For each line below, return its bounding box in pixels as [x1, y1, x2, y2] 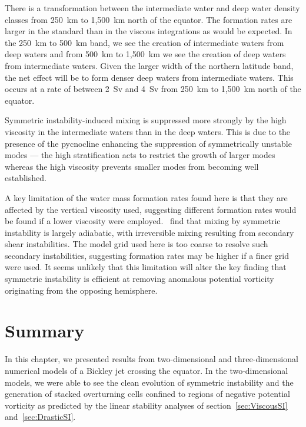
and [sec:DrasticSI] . [5, 410, 76, 423]
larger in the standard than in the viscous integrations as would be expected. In [5, 25, 292, 37]
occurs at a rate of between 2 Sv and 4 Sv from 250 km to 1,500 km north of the [5, 83, 301, 95]
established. [5, 172, 46, 184]
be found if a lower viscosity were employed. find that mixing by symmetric [5, 215, 281, 227]
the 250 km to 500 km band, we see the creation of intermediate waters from [5, 36, 284, 48]
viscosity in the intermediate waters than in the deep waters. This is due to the [5, 125, 291, 137]
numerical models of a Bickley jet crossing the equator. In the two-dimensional [5, 364, 288, 376]
